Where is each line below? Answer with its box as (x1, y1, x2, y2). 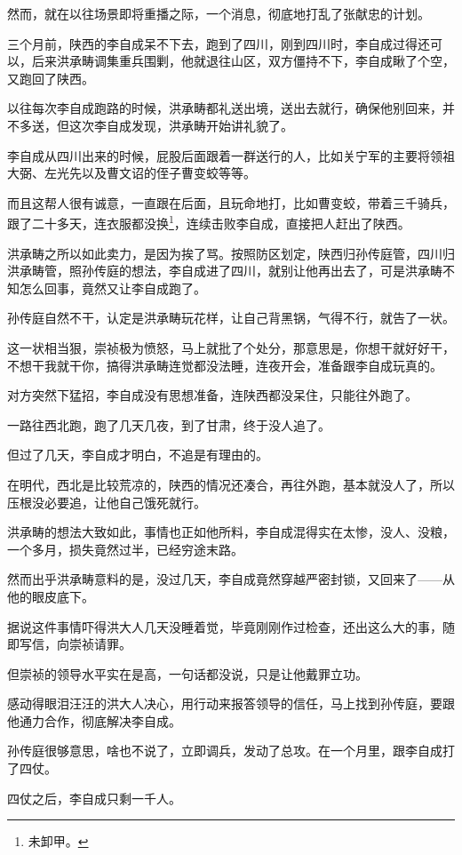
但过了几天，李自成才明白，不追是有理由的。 (7, 445, 268, 464)
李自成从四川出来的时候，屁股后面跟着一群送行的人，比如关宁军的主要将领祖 (7, 146, 455, 164)
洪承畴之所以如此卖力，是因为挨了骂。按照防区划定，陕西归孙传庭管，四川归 (7, 244, 455, 262)
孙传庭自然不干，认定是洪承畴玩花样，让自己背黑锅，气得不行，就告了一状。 (7, 308, 455, 327)
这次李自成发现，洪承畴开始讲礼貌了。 (68, 116, 293, 134)
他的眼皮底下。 (7, 587, 94, 605)
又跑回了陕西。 (7, 68, 94, 87)
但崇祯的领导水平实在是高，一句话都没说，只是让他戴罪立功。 (7, 664, 368, 683)
